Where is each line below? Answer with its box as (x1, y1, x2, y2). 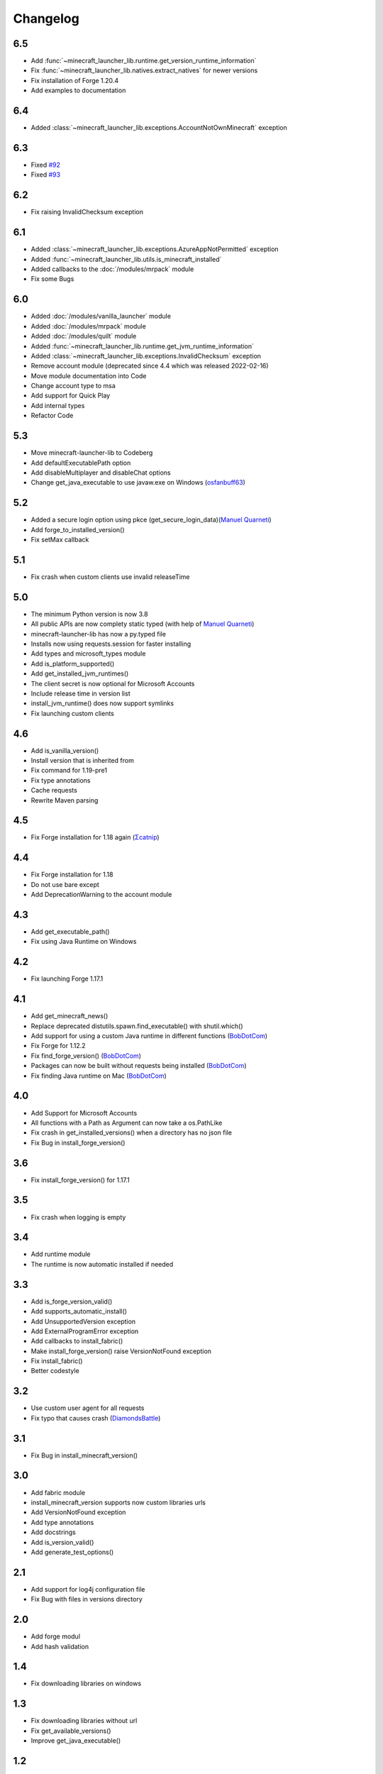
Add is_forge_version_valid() (30, 1297, 113, 1306)
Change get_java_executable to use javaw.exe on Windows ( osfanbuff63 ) (30, 478, 246, 487)
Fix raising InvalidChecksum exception (30, 208, 143, 216)
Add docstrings (30, 1528, 76, 1536)
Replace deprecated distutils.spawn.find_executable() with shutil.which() (30, 1022, 244, 1030)
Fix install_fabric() (30, 1357, 83, 1365)
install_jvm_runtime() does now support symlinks (30, 699, 174, 707)
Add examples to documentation (30, 86, 126, 95)
